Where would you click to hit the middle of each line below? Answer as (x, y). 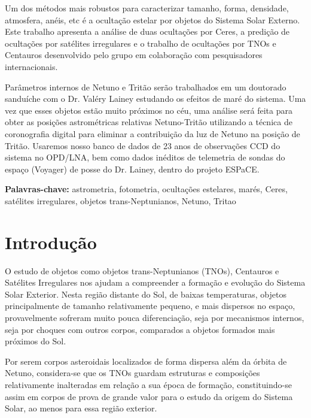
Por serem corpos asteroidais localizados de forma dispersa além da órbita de (146, 361)
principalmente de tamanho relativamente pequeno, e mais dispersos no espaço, (150, 306)
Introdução (51, 242)
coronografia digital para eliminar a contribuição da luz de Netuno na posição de (153, 133)
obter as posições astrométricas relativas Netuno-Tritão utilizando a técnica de (149, 122)
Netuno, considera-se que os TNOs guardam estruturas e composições (132, 373)
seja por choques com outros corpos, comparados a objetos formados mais (140, 329)
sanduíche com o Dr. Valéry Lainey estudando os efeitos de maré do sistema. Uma (155, 99)
